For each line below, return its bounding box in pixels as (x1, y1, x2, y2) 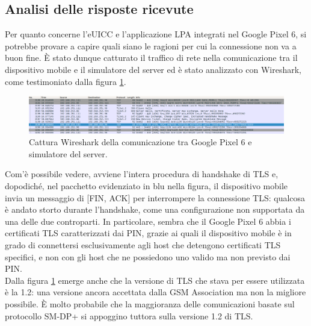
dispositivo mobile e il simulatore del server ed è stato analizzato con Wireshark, (5, 63, 301, 75)
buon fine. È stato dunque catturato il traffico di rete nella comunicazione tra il (5, 51, 298, 64)
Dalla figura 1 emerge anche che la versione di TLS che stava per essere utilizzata (5, 274, 305, 286)
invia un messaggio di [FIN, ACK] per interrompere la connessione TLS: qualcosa (5, 191, 306, 204)
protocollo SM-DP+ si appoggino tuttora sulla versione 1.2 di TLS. (5, 309, 253, 322)
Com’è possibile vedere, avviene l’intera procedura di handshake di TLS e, (5, 168, 279, 180)
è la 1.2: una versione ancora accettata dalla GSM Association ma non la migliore (5, 286, 306, 298)
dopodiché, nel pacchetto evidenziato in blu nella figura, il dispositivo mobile (5, 180, 288, 192)
